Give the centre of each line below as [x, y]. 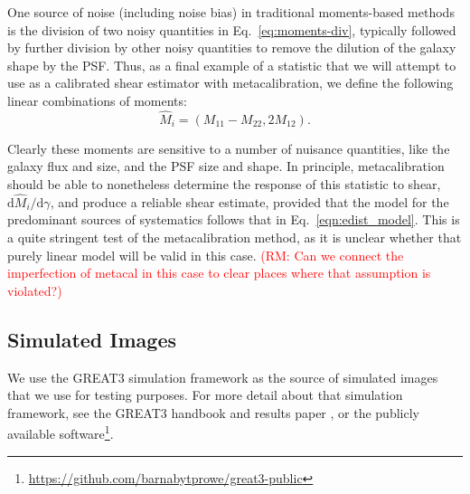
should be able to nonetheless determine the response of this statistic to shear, [224, 183]
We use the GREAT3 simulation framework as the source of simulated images [223, 377]
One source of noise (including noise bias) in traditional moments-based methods [231, 12]
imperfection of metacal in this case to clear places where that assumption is [219, 273]
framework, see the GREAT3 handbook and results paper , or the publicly [213, 412]
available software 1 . [61, 432]
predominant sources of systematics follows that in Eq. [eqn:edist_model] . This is [234, 219]
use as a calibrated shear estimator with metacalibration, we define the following [230, 83]
